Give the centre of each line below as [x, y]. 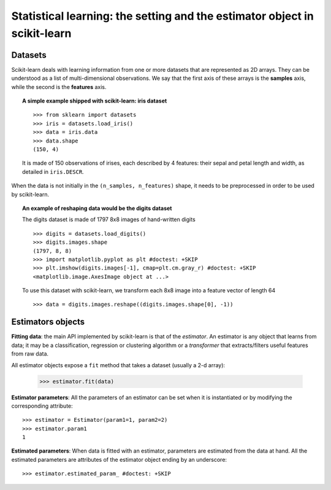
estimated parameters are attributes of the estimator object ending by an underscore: [119, 459]
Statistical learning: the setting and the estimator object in [162, 16]
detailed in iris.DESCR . [53, 171]
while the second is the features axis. [59, 87]
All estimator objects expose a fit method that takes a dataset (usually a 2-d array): [118, 365]
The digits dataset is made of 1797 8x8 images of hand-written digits [109, 220]
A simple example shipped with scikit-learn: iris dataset [95, 101]
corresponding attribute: [42, 406]
